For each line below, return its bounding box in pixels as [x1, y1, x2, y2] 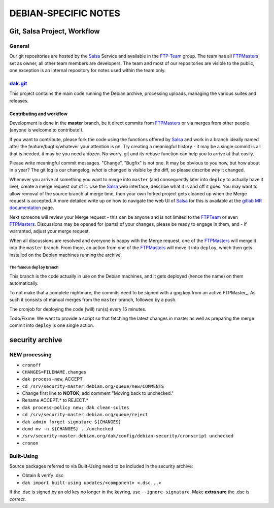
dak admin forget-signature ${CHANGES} [22, 419, 121, 425]
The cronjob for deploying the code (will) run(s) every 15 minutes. [9, 306, 147, 312]
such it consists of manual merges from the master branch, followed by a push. [9, 297, 177, 303]
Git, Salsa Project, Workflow [9, 27, 100, 36]
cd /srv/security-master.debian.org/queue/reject [22, 412, 148, 418]
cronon [22, 440, 39, 446]
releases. [9, 97, 29, 104]
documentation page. [9, 205, 54, 211]
